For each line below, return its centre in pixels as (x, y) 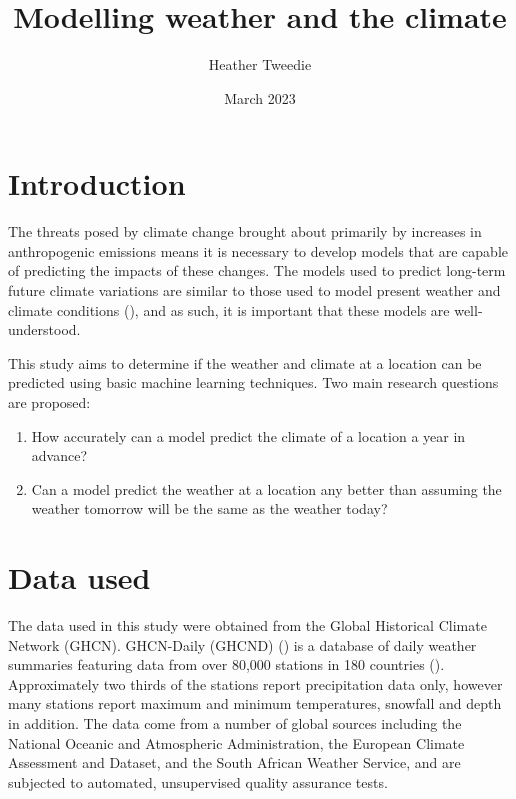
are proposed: (49, 402)
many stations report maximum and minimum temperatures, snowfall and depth (255, 703)
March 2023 (260, 97)
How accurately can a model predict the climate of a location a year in (248, 435)
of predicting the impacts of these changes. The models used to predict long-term (257, 270)
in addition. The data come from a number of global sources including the (235, 723)
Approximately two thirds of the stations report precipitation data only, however (255, 683)
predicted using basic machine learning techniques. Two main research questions (253, 382)
